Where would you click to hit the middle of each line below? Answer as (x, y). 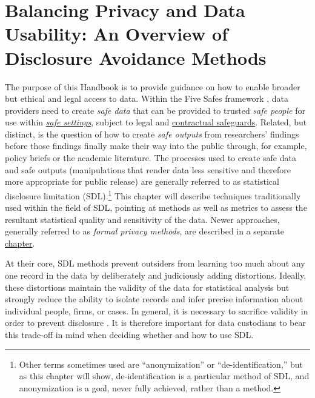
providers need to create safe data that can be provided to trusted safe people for (155, 110)
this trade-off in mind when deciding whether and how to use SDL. (129, 335)
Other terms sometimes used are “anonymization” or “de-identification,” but (161, 364)
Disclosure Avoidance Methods (136, 57)
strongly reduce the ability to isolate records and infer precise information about (154, 299)
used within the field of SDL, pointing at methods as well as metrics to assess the (156, 207)
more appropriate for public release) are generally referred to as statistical (142, 181)
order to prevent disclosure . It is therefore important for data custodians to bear (155, 323)
